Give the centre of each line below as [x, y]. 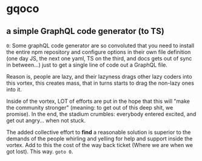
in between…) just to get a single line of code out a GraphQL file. [87, 65]
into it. [14, 89]
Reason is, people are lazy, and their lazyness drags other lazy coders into [99, 77]
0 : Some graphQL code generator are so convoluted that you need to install [100, 45]
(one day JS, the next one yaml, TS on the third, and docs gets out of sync [99, 58]
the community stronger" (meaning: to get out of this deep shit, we [90, 107]
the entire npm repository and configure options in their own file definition [99, 52]
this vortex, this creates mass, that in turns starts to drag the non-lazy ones [100, 83]
